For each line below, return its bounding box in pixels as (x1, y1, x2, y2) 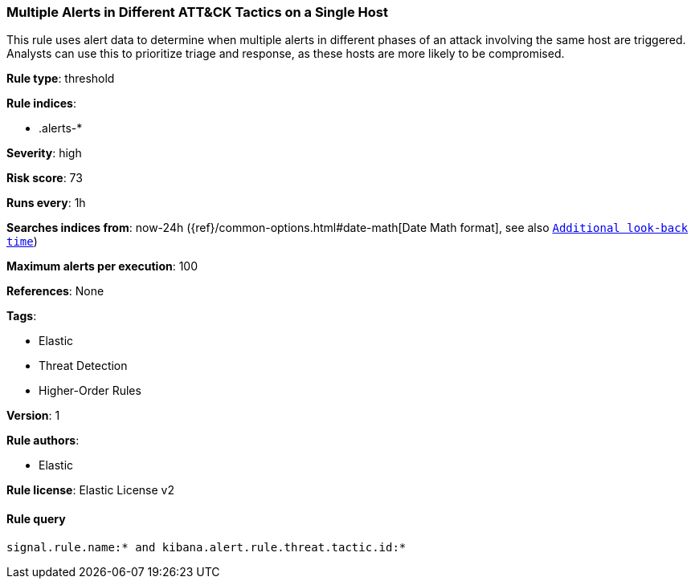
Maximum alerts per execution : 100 (6, 259, 198, 274)
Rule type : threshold (6, 71, 115, 86)
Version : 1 (6, 408, 60, 423)
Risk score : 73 (6, 171, 83, 185)
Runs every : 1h (6, 196, 86, 210)
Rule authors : (6, 433, 80, 448)
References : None (6, 284, 104, 299)
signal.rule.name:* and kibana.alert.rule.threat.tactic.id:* (6, 540, 407, 554)
